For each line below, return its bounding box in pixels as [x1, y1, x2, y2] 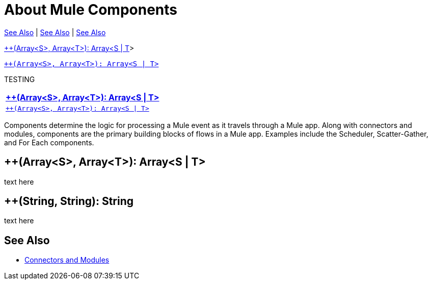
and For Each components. [4, 138, 94, 147]
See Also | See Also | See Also [4, 28, 106, 37]
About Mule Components [4, 1, 177, 18]
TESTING [4, 74, 35, 84]
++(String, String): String [4, 195, 134, 208]
